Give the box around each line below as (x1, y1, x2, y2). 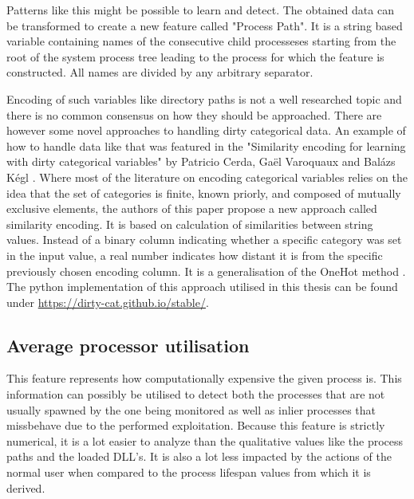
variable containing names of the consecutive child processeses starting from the (6, 33, 396, 49)
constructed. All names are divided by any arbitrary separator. (6, 64, 313, 81)
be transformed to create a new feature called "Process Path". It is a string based (6, 17, 403, 33)
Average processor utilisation (6, 332, 250, 357)
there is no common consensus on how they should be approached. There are (6, 106, 382, 123)
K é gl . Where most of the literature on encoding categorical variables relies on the (6, 168, 408, 185)
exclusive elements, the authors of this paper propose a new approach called (6, 200, 377, 217)
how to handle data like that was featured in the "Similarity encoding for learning (6, 137, 406, 154)
